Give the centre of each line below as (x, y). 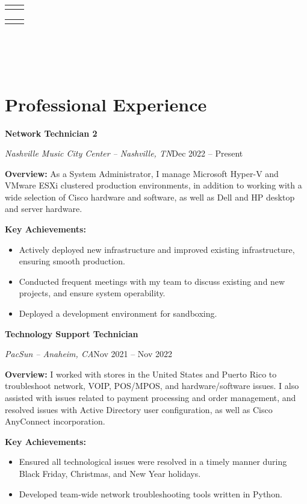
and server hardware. (44, 209)
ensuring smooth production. (72, 261)
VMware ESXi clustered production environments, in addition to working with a (153, 185)
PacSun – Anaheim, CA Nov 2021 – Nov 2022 (88, 354)
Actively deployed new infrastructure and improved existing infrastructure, (157, 249)
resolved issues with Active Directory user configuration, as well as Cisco (139, 409)
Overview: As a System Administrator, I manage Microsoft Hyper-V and (142, 173)
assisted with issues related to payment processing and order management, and (150, 397)
